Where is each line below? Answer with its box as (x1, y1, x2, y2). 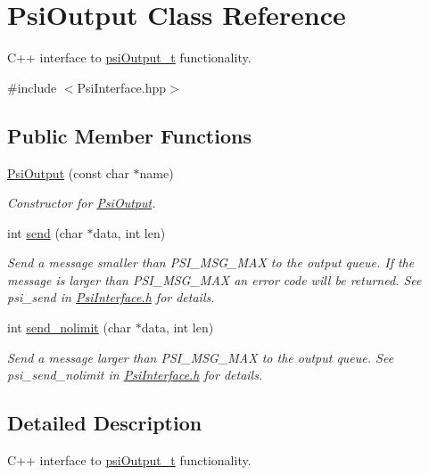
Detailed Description (7, 409, 202, 437)
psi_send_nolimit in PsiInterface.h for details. (7, 365, 263, 384)
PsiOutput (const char (7, 163, 129, 182)
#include (7, 78, 57, 96)
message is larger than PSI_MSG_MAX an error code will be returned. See (7, 270, 422, 289)
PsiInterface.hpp (77, 78, 167, 96)
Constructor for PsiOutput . (7, 193, 156, 212)
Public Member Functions (7, 121, 252, 149)
